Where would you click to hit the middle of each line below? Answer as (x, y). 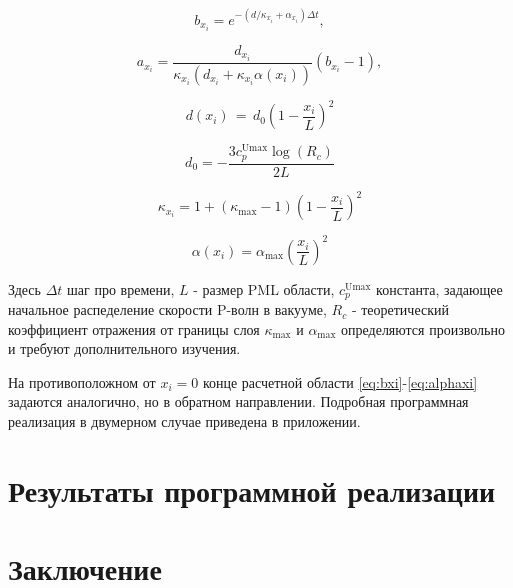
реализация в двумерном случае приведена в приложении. (184, 421)
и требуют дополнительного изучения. (124, 348)
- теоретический (400, 309)
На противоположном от (82, 381)
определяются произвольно (423, 328)
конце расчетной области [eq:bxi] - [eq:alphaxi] (340, 381)
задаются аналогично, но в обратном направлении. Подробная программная (238, 401)
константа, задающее (439, 288)
